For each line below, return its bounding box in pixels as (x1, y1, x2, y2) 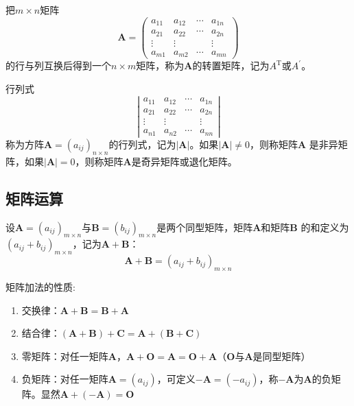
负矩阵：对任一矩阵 (21, 372, 108, 386)
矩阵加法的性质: (5, 280, 75, 294)
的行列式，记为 (108, 137, 176, 152)
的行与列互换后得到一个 (5, 58, 111, 73)
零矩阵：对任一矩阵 (21, 348, 108, 363)
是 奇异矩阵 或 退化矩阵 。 (131, 154, 237, 168)
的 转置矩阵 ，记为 (192, 58, 270, 73)
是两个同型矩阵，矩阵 (156, 219, 253, 234)
